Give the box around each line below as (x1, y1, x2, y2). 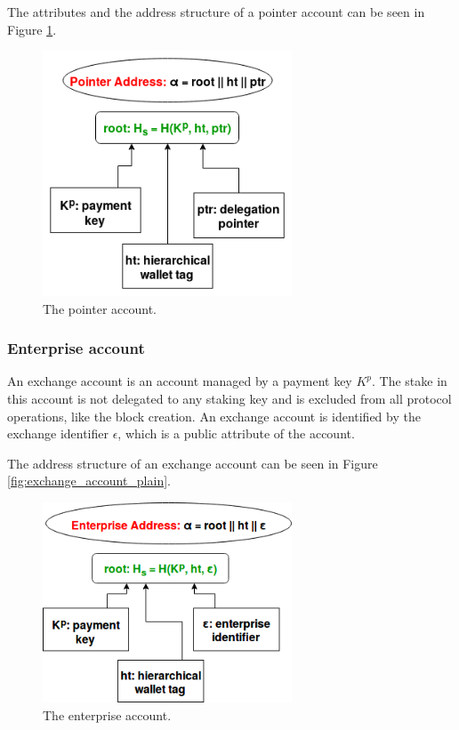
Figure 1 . (7, 20, 57, 38)
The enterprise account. (43, 705, 172, 724)
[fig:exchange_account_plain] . (7, 471, 171, 490)
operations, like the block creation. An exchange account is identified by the (7, 406, 421, 425)
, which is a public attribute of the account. (117, 424, 355, 443)
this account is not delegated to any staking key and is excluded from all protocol (7, 389, 452, 407)
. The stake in (372, 372, 447, 390)
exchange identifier (7, 424, 109, 443)
